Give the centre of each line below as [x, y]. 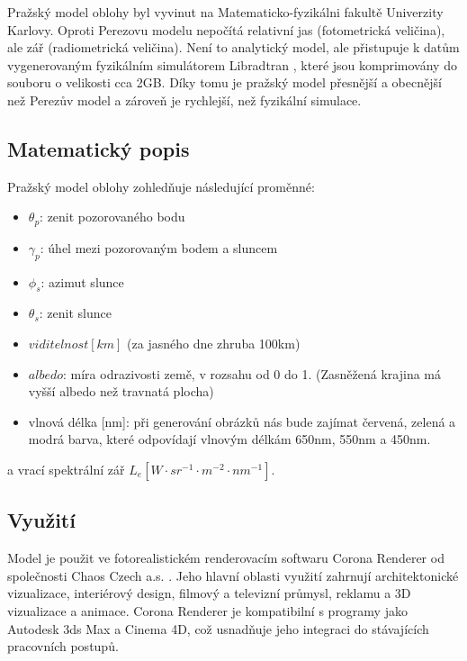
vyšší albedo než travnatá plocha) [121, 391]
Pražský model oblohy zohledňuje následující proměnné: [161, 186]
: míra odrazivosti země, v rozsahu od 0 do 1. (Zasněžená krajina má [252, 373]
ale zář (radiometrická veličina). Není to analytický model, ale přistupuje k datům [233, 47]
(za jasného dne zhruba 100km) [214, 343]
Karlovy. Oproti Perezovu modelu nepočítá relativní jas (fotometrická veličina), [226, 29]
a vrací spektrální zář [66, 469]
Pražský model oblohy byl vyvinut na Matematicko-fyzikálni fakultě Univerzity [225, 12]
